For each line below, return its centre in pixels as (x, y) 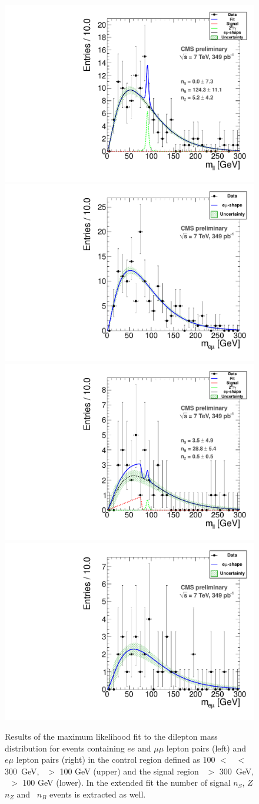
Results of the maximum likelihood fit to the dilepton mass (111, 736)
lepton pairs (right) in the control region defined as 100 (116, 759)
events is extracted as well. (98, 794)
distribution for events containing (65, 748)
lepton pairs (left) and (206, 748)
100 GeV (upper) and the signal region (129, 771)
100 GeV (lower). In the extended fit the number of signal (127, 782)
